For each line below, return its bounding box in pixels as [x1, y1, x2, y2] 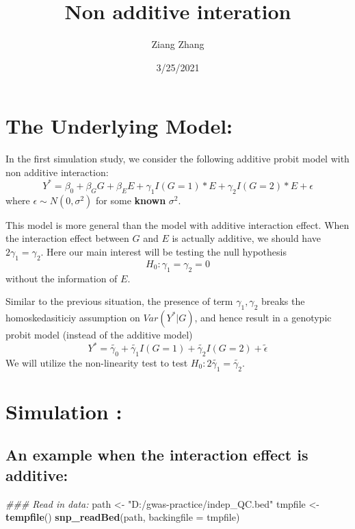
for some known [96, 193, 166, 207]
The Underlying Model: [5, 112, 233, 140]
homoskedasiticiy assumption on [5, 310, 140, 324]
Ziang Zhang [151, 37, 205, 51]
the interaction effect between [5, 231, 129, 245]
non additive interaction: [5, 164, 109, 179]
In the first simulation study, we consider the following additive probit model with [5, 151, 350, 166]
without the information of [5, 271, 118, 285]
